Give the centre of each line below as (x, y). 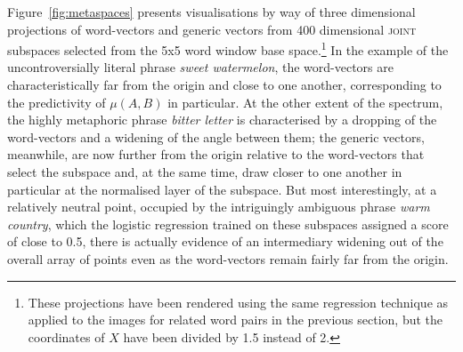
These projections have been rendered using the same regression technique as (238, 302)
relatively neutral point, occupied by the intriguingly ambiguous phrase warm (219, 207)
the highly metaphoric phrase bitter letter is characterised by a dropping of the (222, 120)
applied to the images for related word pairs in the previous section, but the (236, 320)
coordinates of (66, 336)
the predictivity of (57, 102)
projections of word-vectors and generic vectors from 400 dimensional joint (212, 29)
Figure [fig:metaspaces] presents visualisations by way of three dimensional (211, 12)
